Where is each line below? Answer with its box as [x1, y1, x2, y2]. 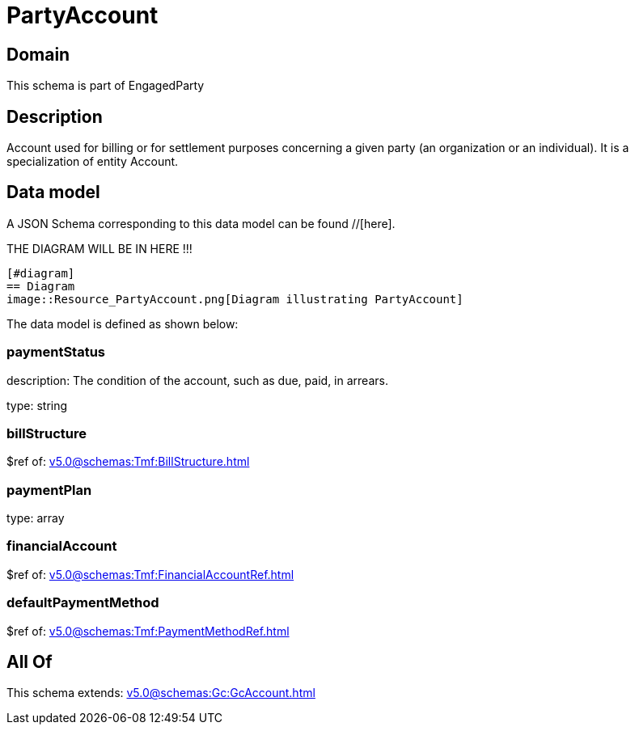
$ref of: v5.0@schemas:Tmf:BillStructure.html [6, 454, 250, 469]
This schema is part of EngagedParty [6, 78, 205, 93]
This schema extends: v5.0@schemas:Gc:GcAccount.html [6, 686, 315, 700]
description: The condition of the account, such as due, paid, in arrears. [6, 373, 388, 387]
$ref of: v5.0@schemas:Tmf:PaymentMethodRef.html [6, 623, 290, 638]
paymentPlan [6, 481, 92, 498]
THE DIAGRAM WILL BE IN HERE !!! [6, 241, 193, 256]
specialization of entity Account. [6, 154, 179, 169]
